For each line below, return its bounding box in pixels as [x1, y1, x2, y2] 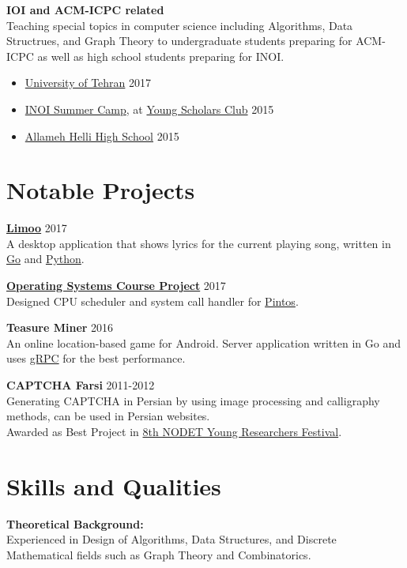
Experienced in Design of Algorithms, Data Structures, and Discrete [6, 531, 337, 547]
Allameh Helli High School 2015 [24, 127, 179, 144]
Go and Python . [6, 250, 85, 267]
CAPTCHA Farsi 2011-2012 [6, 377, 155, 393]
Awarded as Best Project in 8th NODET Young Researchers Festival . [6, 423, 342, 439]
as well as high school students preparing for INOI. [37, 47, 285, 64]
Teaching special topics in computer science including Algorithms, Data [6, 17, 353, 33]
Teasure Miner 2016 [6, 319, 114, 336]
